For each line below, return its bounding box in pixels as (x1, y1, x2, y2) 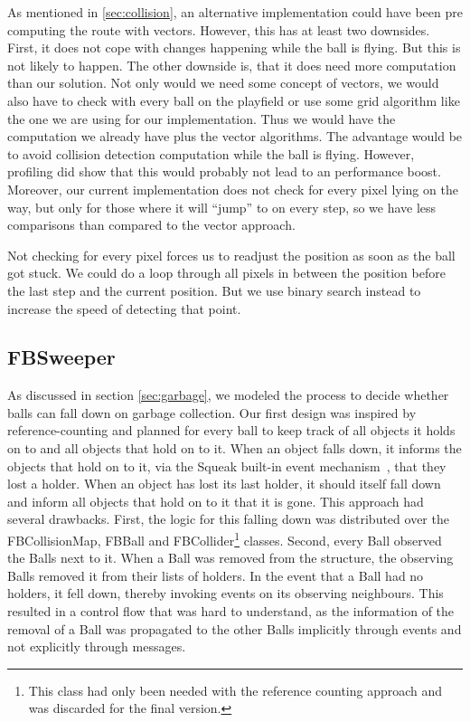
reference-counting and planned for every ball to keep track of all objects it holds (7, 421, 456, 440)
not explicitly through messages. (7, 637, 186, 656)
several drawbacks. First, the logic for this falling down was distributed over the (7, 509, 449, 528)
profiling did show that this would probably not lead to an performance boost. (7, 162, 441, 181)
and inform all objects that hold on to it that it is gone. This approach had (7, 491, 424, 510)
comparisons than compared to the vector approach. (7, 215, 296, 234)
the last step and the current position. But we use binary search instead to (7, 280, 421, 299)
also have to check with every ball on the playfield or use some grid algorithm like (7, 90, 460, 109)
